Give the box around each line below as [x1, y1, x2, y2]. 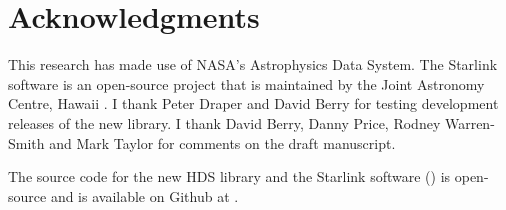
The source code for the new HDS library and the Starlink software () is [8, 166, 451, 187]
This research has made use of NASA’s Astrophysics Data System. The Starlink [8, 54, 498, 75]
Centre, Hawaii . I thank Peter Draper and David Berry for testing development [8, 93, 499, 114]
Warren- [444, 112, 495, 133]
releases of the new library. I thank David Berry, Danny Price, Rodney [8, 112, 441, 133]
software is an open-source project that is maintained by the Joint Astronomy [8, 73, 485, 94]
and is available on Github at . [50, 185, 239, 206]
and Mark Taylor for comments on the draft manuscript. [49, 132, 396, 153]
